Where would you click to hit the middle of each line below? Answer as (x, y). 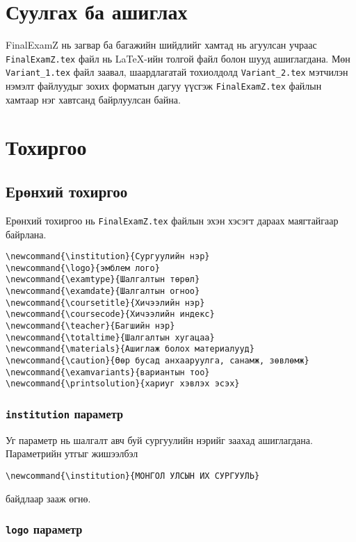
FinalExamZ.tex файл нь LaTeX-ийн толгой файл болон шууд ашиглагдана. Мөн (178, 58)
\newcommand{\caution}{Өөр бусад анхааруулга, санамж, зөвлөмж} (157, 361)
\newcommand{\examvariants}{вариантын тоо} (108, 372)
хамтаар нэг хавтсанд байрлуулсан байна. (93, 99)
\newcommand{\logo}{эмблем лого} (83, 268)
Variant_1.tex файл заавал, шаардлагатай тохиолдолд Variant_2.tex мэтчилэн (177, 72)
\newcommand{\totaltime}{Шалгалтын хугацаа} (110, 337)
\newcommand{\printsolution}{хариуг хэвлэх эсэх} (123, 384)
